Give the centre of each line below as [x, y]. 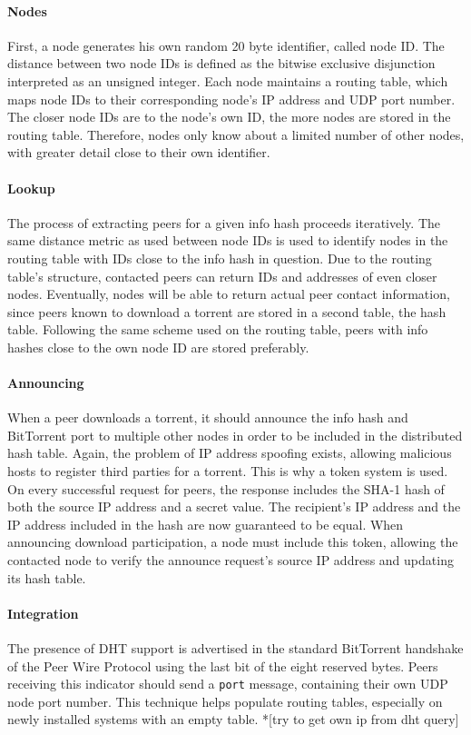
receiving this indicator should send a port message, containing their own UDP [228, 684]
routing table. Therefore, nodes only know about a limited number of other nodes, [236, 134]
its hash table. [47, 577]
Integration [43, 613]
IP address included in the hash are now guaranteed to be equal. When [206, 524]
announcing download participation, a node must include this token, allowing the [233, 542]
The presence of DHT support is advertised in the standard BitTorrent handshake [235, 648]
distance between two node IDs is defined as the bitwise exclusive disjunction [221, 63]
